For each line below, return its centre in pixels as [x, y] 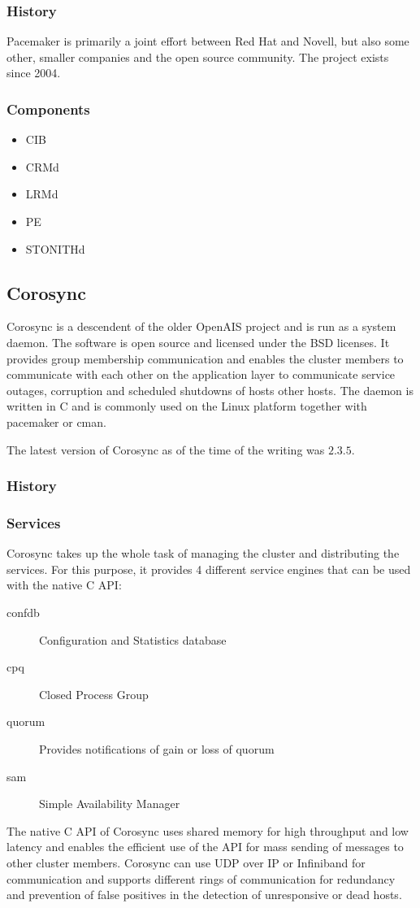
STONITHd [55, 248]
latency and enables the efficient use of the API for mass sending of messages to [205, 847]
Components [48, 109]
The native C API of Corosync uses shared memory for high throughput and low [208, 830]
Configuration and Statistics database [133, 639]
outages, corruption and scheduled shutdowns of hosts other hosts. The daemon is [210, 390]
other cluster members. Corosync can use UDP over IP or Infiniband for [186, 862]
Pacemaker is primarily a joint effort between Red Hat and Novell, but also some [208, 41]
